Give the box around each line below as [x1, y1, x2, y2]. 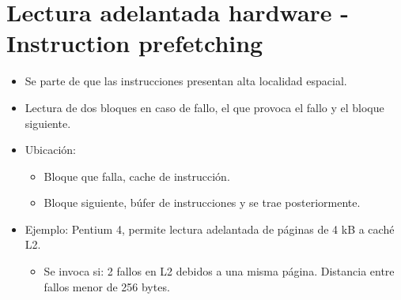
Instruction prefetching [6, 27, 263, 59]
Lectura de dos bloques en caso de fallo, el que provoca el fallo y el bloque [25, 99, 384, 115]
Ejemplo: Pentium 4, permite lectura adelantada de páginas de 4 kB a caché [25, 220, 395, 237]
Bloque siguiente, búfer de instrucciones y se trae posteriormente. [44, 194, 361, 211]
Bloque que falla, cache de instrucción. [44, 167, 230, 184]
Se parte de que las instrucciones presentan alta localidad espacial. [25, 73, 347, 89]
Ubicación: [25, 141, 76, 158]
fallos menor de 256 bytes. [44, 278, 170, 294]
